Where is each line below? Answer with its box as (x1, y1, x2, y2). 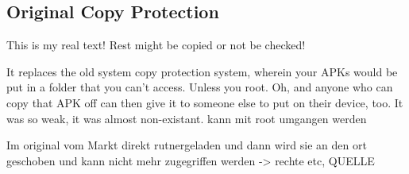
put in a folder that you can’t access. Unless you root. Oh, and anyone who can (6, 79, 393, 95)
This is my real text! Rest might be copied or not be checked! (6, 37, 306, 53)
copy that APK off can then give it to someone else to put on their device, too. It (6, 94, 403, 110)
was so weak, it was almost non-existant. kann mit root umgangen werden (6, 110, 367, 126)
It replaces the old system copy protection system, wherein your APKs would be (6, 63, 398, 79)
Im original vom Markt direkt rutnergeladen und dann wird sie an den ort (6, 137, 367, 153)
